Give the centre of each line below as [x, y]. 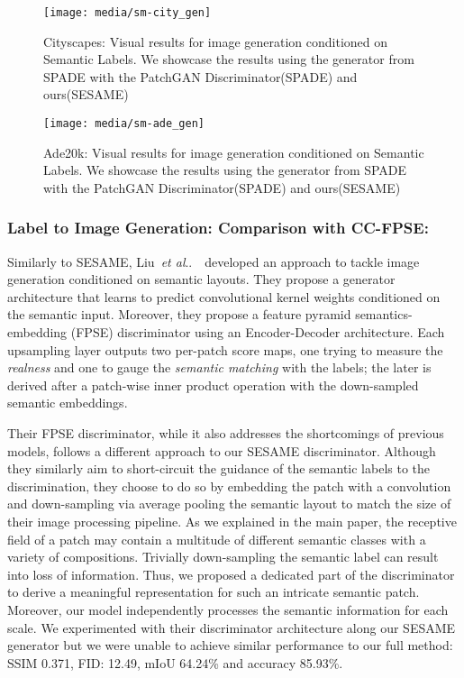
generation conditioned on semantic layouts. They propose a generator [201, 279]
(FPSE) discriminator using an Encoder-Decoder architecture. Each [258, 332]
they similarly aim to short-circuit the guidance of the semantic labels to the [219, 468]
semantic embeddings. [68, 403]
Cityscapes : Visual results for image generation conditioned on [216, 41]
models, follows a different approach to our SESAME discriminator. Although [222, 450]
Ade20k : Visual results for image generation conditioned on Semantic [234, 152]
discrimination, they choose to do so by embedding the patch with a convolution [229, 486]
